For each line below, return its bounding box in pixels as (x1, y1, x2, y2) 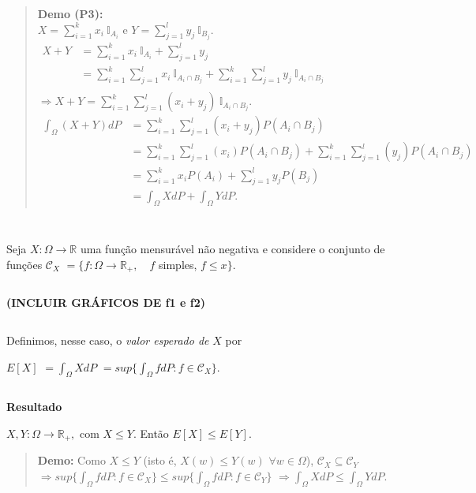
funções (6, 256, 43, 272)
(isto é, (143, 452, 177, 469)
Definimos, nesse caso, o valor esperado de (6, 331, 209, 348)
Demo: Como (37, 452, 106, 469)
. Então (133, 424, 169, 441)
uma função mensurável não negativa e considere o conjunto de (80, 241, 385, 257)
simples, (159, 256, 197, 272)
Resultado (6, 398, 62, 415)
